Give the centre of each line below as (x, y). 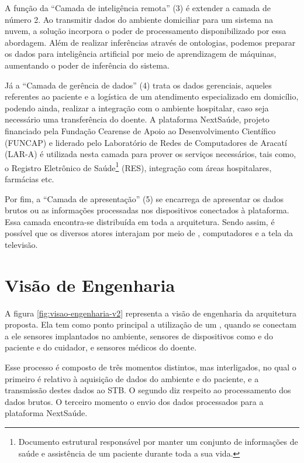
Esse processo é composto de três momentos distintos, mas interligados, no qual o (151, 367)
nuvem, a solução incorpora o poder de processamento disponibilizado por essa (146, 31)
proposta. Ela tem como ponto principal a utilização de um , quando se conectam (151, 324)
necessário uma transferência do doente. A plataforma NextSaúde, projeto (137, 119)
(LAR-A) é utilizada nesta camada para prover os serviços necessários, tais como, (151, 154)
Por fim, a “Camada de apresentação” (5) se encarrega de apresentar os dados (144, 198)
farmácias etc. (30, 178)
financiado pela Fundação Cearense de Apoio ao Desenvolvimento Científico (140, 130)
